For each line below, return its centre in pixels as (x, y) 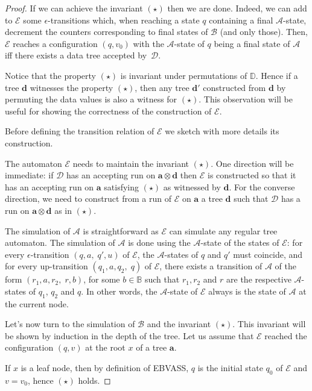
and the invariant (179, 324)
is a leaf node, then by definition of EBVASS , (105, 368)
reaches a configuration (55, 43)
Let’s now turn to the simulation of (70, 324)
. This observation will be (246, 99)
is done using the (159, 242)
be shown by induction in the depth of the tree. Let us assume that (129, 335)
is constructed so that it (252, 175)
